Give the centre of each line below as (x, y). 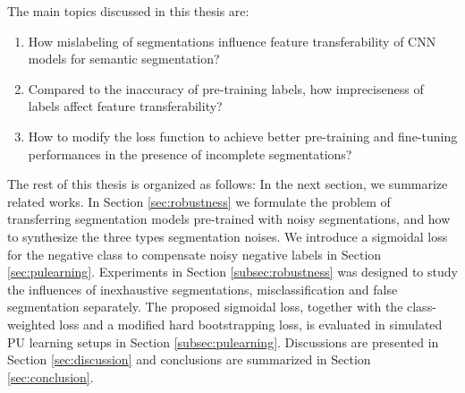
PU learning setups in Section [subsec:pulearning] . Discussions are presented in (223, 342)
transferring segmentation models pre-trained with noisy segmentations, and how (229, 219)
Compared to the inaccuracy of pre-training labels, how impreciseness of (226, 88)
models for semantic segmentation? (124, 59)
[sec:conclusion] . (51, 376)
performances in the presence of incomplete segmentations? (190, 154)
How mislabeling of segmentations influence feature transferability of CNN (232, 41)
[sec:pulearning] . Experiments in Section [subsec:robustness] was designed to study (232, 272)
